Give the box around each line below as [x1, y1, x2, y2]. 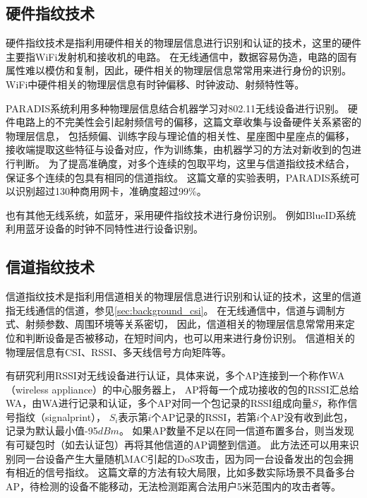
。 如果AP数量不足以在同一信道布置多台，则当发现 [119, 423, 354, 438]
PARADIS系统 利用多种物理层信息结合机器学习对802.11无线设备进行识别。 [6, 100, 345, 115]
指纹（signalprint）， [15, 409, 107, 424]
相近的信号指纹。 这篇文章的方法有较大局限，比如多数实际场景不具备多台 [15, 465, 355, 480]
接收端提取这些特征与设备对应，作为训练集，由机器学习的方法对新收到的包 [6, 142, 351, 157]
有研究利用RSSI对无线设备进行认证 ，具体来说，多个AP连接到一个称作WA [6, 368, 345, 383]
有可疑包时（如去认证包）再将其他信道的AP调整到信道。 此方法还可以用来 [6, 437, 349, 452]
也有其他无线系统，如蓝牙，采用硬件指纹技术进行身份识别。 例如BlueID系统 [6, 207, 356, 222]
